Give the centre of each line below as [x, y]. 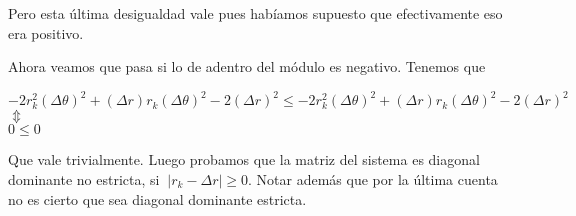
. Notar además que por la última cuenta [373, 179]
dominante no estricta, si [84, 179]
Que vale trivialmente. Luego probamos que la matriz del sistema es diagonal [244, 159]
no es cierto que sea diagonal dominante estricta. [157, 198]
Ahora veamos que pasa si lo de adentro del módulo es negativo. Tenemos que [247, 66]
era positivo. [46, 32]
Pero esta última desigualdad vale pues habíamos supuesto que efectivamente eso [255, 13]
